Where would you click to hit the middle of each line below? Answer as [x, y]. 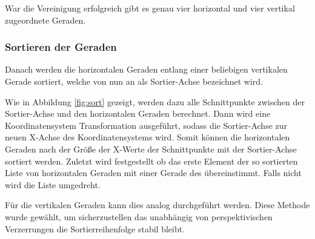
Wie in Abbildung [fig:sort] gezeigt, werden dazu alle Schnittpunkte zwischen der [155, 101]
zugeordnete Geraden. [45, 20]
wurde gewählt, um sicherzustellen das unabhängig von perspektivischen [139, 216]
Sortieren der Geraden [61, 47]
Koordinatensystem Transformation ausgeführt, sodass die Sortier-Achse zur [146, 125]
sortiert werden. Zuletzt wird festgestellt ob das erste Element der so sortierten [151, 161]
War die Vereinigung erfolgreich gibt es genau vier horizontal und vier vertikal [150, 8]
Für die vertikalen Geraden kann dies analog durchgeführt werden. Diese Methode [157, 205]
